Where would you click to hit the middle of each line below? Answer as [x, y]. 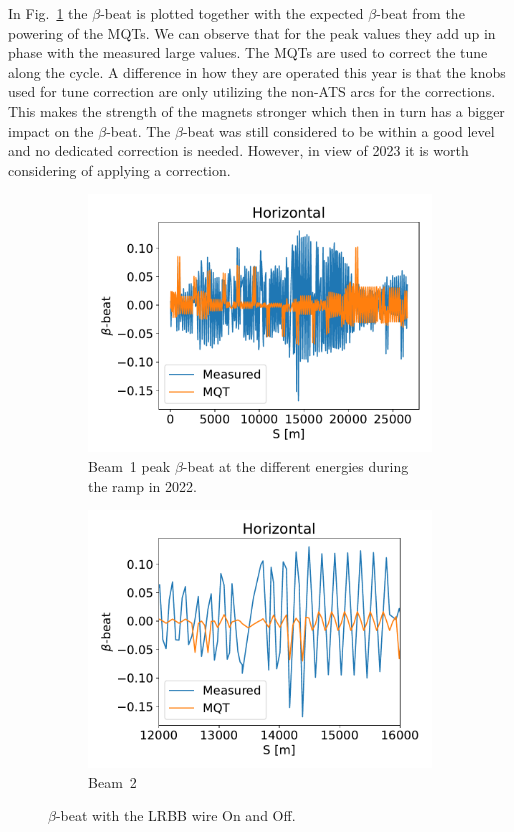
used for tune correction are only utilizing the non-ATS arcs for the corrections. [252, 91]
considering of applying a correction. [119, 169]
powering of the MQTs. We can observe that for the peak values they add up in [252, 32]
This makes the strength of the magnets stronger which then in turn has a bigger [256, 110]
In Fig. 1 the [48, 13]
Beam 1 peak [129, 465]
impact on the [51, 130]
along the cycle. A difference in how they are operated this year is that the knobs [257, 71]
